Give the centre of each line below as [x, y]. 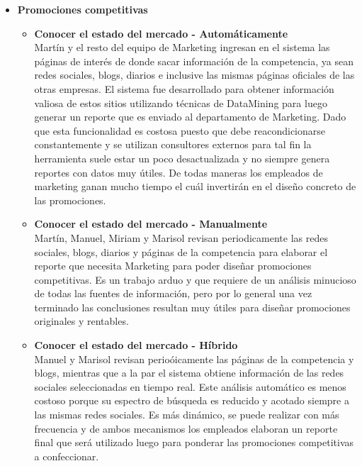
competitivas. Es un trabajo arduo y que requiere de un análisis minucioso [195, 279]
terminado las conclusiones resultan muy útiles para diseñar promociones [192, 307]
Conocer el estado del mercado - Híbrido [136, 345]
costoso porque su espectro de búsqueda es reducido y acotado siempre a [192, 400]
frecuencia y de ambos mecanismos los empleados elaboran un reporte [186, 428]
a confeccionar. [67, 456]
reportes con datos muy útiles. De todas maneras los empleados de [179, 172]
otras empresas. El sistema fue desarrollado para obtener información [184, 88]
